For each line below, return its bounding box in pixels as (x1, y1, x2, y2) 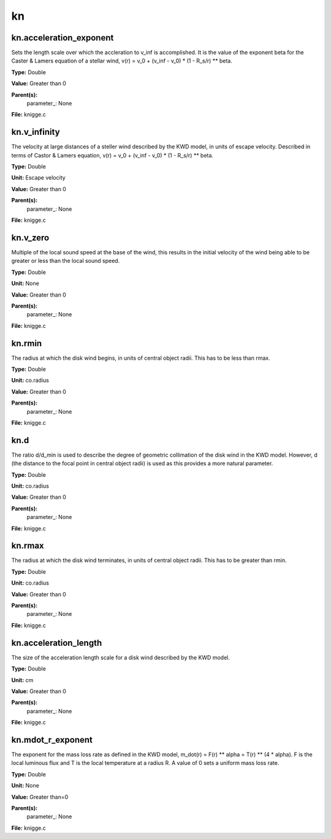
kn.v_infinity (11, 127, 61, 137)
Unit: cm (11, 676, 34, 683)
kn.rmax (11, 541, 44, 551)
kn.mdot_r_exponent (11, 734, 93, 745)
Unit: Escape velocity (11, 174, 66, 181)
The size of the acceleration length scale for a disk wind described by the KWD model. (11, 653, 230, 661)
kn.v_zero (11, 232, 50, 243)
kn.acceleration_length (11, 637, 102, 648)
